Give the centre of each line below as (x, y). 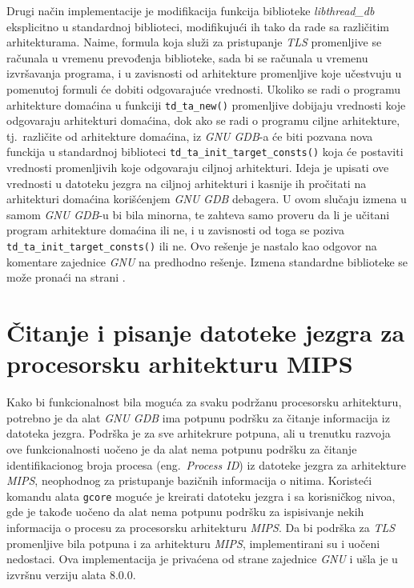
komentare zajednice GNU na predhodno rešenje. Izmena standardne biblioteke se (207, 261)
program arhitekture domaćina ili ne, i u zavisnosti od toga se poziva (175, 230)
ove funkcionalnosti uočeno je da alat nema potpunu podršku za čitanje (182, 448)
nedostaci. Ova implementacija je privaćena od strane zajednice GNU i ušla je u (202, 559)
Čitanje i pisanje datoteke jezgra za (206, 332)
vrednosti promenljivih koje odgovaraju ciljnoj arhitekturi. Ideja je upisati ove (198, 168)
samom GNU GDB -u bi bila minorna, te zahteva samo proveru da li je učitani (198, 214)
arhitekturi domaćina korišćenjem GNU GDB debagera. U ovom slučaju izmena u (207, 199)
